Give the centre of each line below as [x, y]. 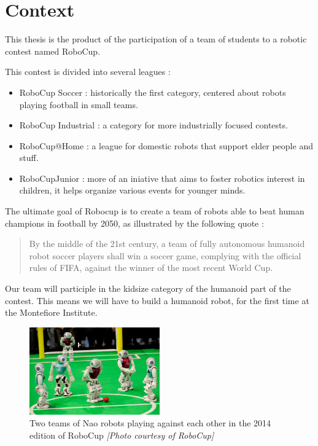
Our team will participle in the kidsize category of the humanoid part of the [148, 288]
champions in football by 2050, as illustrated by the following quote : [134, 223]
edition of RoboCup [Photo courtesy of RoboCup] [122, 435]
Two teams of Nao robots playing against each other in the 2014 [150, 423]
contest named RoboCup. [53, 51]
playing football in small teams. [79, 104]
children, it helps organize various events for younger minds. [132, 190]
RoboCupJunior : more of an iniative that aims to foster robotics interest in [162, 178]
